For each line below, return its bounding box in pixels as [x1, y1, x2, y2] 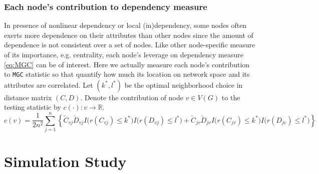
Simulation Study [4, 151, 127, 172]
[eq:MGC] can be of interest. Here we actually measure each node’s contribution [4, 59, 250, 69]
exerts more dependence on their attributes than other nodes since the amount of [4, 29, 253, 40]
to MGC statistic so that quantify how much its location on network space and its [4, 69, 250, 79]
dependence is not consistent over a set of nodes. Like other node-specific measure [4, 39, 255, 50]
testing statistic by [4, 102, 61, 112]
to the [221, 92, 240, 102]
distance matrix [4, 92, 52, 102]
